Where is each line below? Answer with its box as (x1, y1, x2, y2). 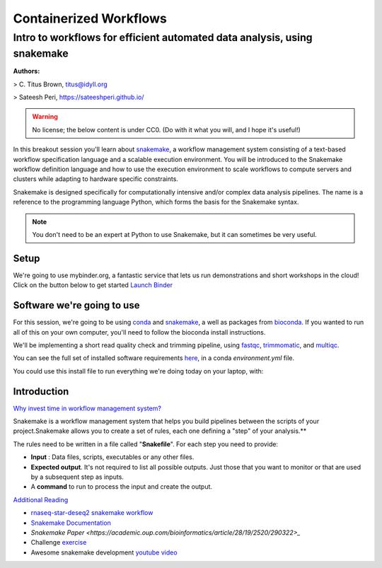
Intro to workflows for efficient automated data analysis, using (13, 31, 313, 44)
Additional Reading (13, 495, 69, 504)
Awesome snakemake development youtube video (30, 548, 178, 557)
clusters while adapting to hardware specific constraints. (13, 175, 178, 183)
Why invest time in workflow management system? (13, 404, 162, 412)
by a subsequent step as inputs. (30, 473, 124, 481)
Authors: (13, 67, 40, 76)
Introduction (13, 386, 69, 398)
